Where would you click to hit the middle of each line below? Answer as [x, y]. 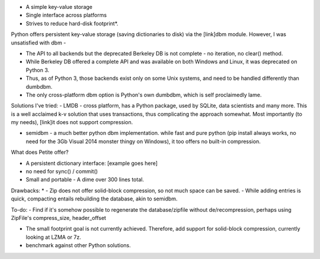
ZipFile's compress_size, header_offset [59, 218]
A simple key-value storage [59, 7]
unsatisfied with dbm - [39, 43]
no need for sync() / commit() [62, 171]
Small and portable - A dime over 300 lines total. [85, 180]
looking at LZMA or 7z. [53, 237]
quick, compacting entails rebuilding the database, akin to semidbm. [94, 199]
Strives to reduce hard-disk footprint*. [72, 23]
